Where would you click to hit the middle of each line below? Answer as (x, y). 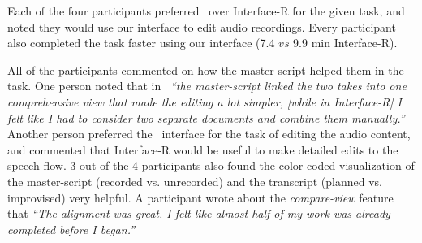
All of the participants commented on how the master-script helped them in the (206, 69)
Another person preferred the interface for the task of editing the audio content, (209, 134)
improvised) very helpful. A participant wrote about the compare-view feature (200, 197)
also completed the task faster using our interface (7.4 (141, 43)
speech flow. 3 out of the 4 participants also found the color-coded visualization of (211, 165)
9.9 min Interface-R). (345, 43)
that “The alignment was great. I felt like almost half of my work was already (199, 213)
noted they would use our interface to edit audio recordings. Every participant (202, 26)
